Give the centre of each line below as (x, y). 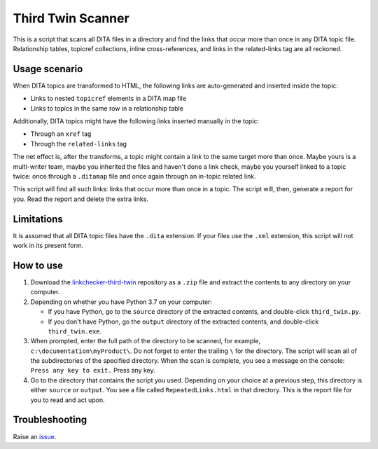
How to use (38, 265)
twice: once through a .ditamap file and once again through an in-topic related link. (135, 176)
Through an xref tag (61, 134)
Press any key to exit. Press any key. (93, 371)
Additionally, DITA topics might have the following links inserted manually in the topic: (136, 121)
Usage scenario (48, 69)
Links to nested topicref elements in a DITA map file (108, 99)
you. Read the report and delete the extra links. (80, 199)
